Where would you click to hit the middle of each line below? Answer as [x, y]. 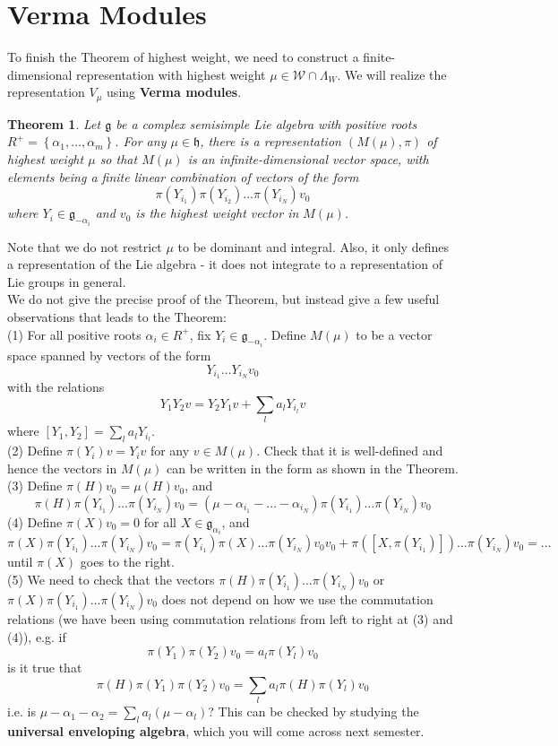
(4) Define [35, 521]
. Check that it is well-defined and [350, 451]
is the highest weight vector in [217, 213]
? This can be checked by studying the [313, 711]
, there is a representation [270, 141]
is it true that [45, 668]
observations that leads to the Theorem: [117, 316]
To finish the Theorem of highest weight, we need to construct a [183, 57]
